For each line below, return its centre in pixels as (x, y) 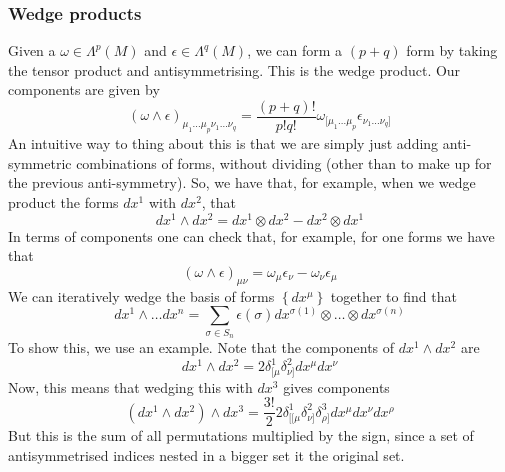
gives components (336, 386)
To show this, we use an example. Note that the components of (201, 347)
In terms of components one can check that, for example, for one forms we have (251, 235)
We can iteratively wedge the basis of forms (141, 295)
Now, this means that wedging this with (130, 386)
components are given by (84, 89)
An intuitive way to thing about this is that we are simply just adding (223, 143)
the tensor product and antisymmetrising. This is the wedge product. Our (234, 69)
